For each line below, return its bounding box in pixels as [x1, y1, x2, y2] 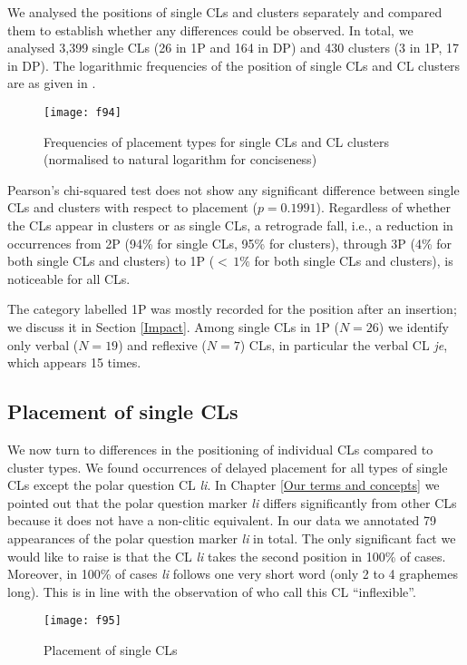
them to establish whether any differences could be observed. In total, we [7, 20, 413, 39]
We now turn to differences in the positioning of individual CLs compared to [7, 439, 433, 458]
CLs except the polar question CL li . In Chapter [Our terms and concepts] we [7, 475, 440, 494]
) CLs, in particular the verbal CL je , [239, 335, 448, 354]
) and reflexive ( [118, 335, 207, 354]
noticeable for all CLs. [7, 269, 131, 288]
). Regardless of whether [316, 198, 452, 217]
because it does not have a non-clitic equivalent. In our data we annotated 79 [7, 511, 437, 530]
